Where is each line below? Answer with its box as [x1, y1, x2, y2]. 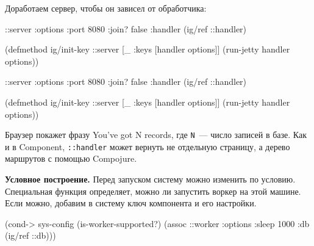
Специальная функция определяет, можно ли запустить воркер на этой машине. [5, 184, 301, 197]
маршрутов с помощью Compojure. [5, 152, 137, 165]
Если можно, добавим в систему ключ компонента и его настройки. [5, 197, 257, 209]
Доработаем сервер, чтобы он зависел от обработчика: [5, 2, 207, 14]
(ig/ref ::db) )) [5, 229, 56, 242]
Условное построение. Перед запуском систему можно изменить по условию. [5, 173, 296, 186]
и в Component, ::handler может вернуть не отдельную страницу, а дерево [5, 140, 290, 153]
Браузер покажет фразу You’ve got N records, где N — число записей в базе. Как [5, 128, 307, 141]
